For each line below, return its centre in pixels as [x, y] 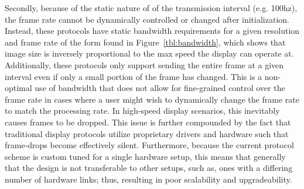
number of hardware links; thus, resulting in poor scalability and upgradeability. [148, 179]
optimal [18, 88]
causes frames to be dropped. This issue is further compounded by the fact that [148, 122]
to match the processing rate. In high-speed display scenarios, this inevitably [142, 111]
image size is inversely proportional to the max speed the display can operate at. [149, 53]
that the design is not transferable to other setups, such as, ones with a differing [149, 168]
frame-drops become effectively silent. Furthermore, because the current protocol [149, 145]
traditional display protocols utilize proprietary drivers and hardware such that [147, 133]
